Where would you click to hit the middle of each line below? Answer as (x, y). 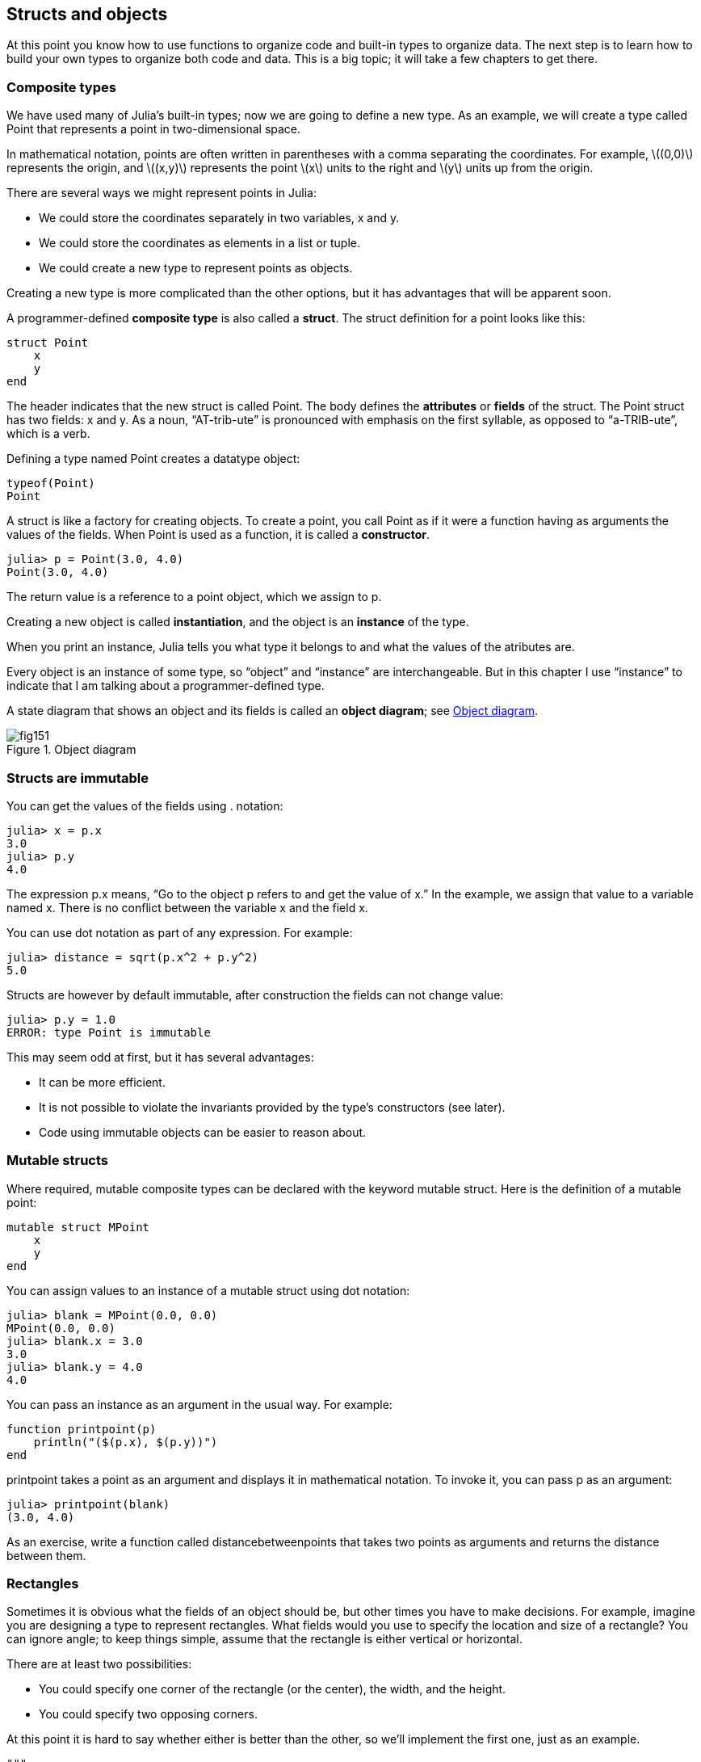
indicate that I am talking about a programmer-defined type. (166, 686)
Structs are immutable (78, 778)
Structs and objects (87, 14)
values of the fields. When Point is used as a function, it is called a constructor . (218, 535)
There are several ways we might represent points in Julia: (162, 193)
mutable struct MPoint (78, 1227)
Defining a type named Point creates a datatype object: (153, 459)
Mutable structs (58, 1161)
